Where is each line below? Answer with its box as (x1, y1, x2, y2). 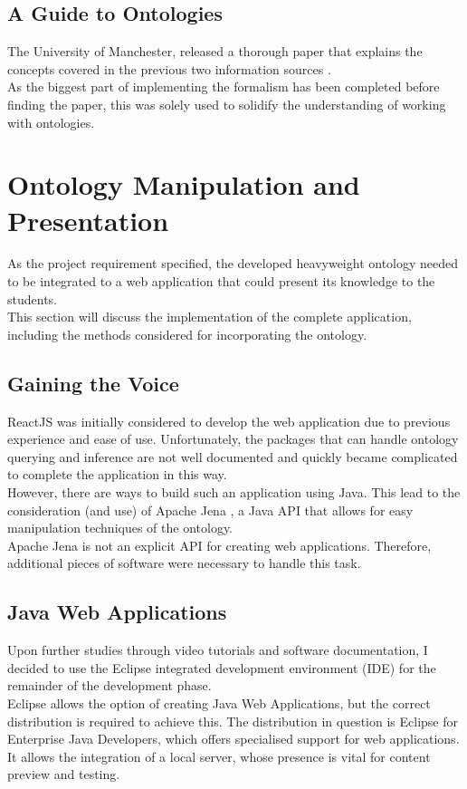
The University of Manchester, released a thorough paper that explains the (7, 42, 423, 61)
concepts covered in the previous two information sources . (7, 59, 331, 78)
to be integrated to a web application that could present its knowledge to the (7, 272, 435, 291)
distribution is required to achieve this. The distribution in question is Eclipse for (7, 711, 458, 730)
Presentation (7, 201, 169, 238)
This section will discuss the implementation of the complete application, (7, 307, 412, 326)
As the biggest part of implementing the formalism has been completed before (7, 77, 440, 96)
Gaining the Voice (7, 369, 179, 397)
